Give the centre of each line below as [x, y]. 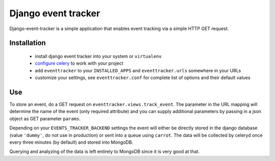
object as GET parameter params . [45, 118]
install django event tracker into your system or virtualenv [98, 56]
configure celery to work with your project [79, 63]
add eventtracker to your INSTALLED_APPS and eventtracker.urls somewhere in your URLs [138, 70]
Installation [28, 43]
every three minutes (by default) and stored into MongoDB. [71, 142]
